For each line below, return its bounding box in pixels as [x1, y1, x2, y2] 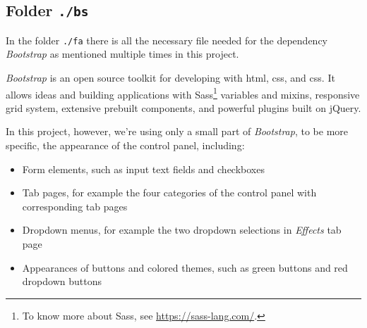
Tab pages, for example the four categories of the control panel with [22, 185, 317, 200]
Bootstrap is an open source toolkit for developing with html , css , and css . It [6, 70, 335, 85]
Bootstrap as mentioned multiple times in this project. [6, 46, 239, 61]
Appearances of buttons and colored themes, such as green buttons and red [22, 260, 348, 275]
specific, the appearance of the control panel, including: [6, 138, 245, 153]
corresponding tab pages [22, 198, 128, 213]
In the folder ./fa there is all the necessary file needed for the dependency [6, 32, 328, 47]
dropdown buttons [22, 274, 102, 289]
